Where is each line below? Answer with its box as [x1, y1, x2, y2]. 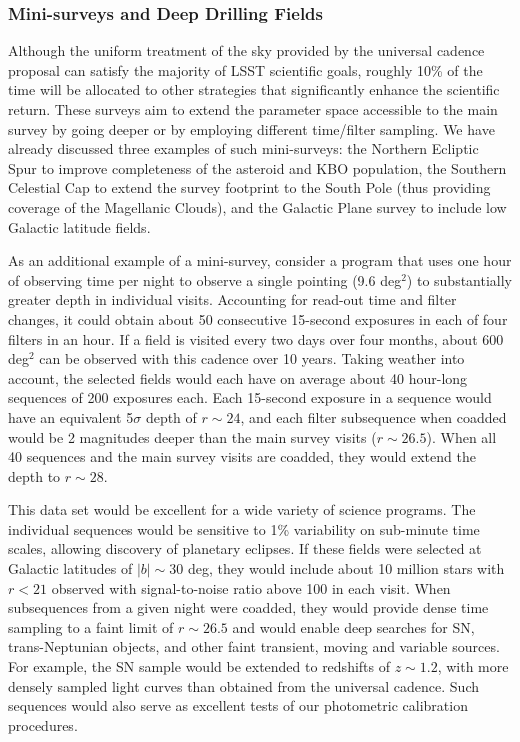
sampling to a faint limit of [8, 616, 174, 637]
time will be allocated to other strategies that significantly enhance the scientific [8, 79, 500, 100]
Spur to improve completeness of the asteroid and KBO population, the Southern [8, 157, 507, 178]
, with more [437, 656, 509, 677]
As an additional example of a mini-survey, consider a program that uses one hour [8, 250, 512, 271]
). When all [426, 426, 497, 447]
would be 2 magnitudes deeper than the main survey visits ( [8, 426, 377, 447]
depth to [8, 465, 61, 486]
